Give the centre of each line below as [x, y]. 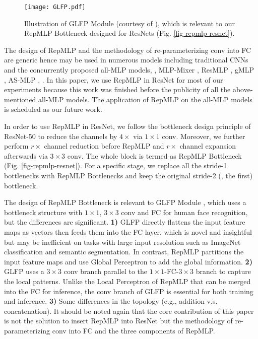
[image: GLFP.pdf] [55, 7]
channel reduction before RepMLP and [104, 146]
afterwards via [26, 155]
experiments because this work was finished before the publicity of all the [117, 89]
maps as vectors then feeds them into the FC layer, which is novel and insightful [128, 231]
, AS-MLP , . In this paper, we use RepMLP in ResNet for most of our [114, 79]
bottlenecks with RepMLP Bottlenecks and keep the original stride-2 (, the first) [128, 175]
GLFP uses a [24, 271]
